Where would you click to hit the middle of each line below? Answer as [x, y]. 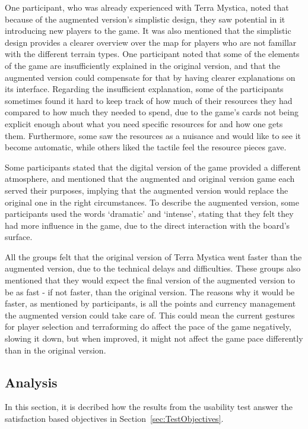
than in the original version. [55, 350]
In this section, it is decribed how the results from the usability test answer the [149, 407]
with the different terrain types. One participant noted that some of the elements [152, 54]
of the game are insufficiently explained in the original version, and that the [142, 65]
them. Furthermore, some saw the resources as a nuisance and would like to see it [153, 135]
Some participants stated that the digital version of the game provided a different [153, 167]
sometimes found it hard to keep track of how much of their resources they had [149, 100]
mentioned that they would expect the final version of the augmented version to [150, 280]
